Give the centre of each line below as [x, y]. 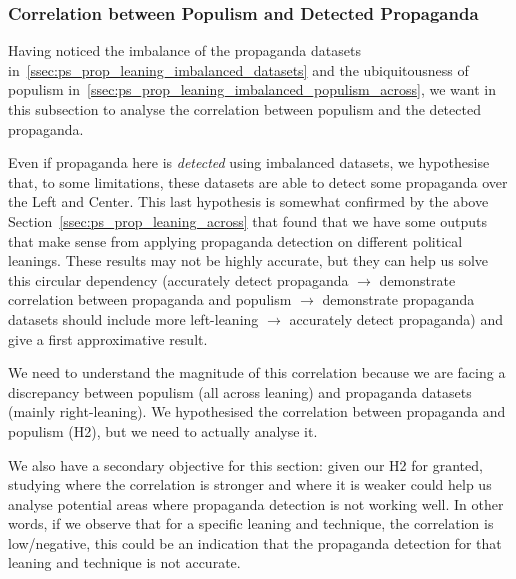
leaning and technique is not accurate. [124, 562]
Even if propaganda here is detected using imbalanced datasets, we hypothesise [249, 162]
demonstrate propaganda [398, 299]
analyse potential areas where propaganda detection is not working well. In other [256, 503]
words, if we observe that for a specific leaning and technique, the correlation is [251, 523]
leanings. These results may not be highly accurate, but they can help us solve [248, 260]
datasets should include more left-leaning [133, 318]
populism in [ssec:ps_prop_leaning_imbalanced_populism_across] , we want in [252, 89]
